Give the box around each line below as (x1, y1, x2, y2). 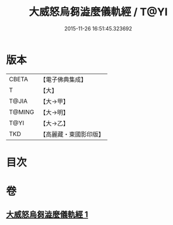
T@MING (9, 108, 34, 116)
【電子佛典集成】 (40, 75, 87, 84)
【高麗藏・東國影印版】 (40, 130, 105, 138)
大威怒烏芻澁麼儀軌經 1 (6, 210, 89, 220)
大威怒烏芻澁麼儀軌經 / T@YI (29, 5, 168, 19)
